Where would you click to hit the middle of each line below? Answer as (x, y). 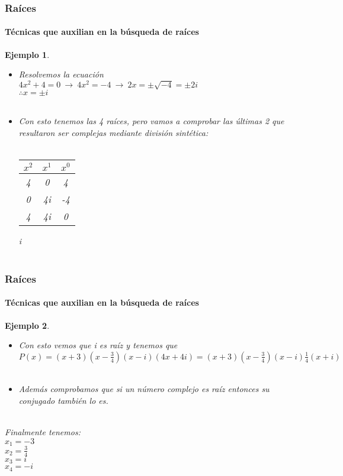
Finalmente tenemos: (43, 432)
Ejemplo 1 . (27, 54)
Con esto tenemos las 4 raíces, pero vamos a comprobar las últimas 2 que (151, 121)
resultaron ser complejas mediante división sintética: (113, 132)
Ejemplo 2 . (27, 325)
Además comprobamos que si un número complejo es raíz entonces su (144, 389)
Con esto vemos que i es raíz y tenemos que (98, 345)
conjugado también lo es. (63, 401)
